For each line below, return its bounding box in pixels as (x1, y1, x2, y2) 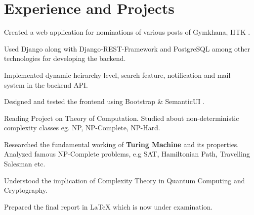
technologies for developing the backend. (4, 53, 126, 63)
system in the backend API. (4, 79, 88, 90)
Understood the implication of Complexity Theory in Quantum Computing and (4, 175, 245, 185)
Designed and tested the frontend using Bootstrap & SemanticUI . (4, 96, 205, 107)
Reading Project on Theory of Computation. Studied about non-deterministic (4, 112, 239, 123)
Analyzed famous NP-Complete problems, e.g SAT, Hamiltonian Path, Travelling (4, 149, 250, 159)
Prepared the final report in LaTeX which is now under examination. (4, 201, 213, 212)
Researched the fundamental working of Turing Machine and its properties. (4, 139, 239, 149)
